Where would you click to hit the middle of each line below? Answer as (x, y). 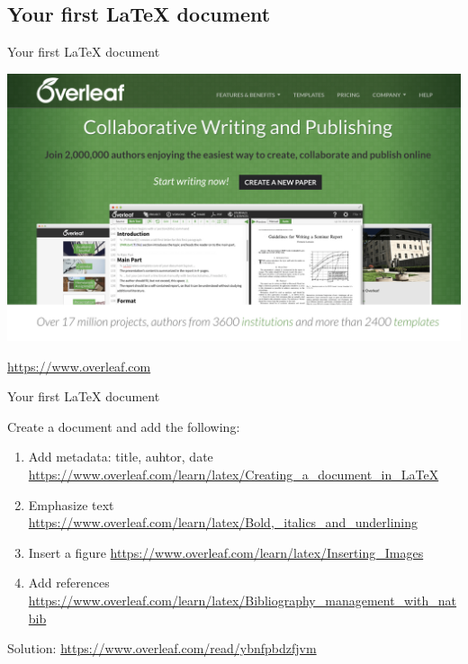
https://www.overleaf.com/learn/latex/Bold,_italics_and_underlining (223, 522)
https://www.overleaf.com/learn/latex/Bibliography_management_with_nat (243, 601)
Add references (69, 583)
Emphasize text (71, 504)
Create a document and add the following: (124, 426)
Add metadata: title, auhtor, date (121, 457)
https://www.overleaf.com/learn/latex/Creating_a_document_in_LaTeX (234, 475)
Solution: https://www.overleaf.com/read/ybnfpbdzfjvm (162, 648)
